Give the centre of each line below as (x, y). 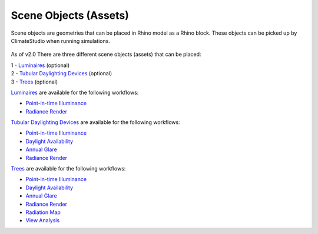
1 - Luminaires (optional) (40, 65)
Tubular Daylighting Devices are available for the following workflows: (95, 122)
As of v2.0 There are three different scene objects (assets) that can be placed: (106, 54)
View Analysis (43, 220)
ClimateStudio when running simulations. (60, 41)
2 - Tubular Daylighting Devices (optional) (62, 73)
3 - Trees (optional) (34, 82)
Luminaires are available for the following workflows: (75, 92)
